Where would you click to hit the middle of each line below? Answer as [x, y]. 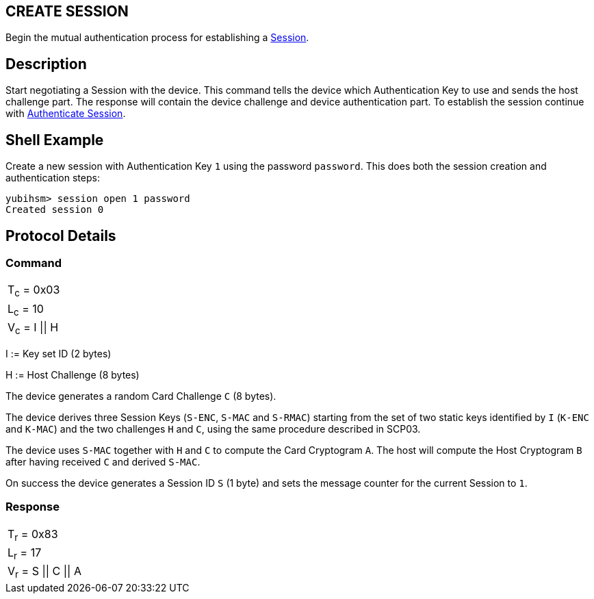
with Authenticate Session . [66, 114]
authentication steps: [53, 178]
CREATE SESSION [67, 11]
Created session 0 [55, 210]
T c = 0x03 [34, 291]
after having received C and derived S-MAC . [103, 461]
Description [46, 64]
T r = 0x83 [33, 535]
